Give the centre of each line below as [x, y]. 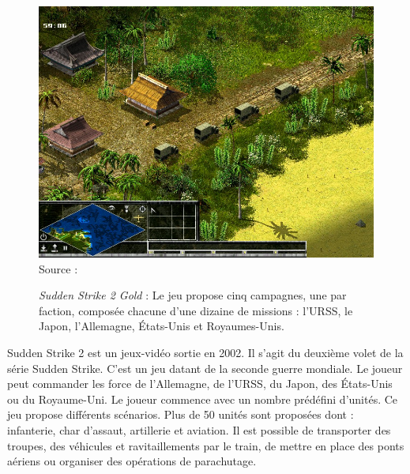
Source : [58, 268]
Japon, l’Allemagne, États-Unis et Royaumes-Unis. [162, 326]
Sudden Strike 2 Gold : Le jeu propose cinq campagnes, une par [193, 295]
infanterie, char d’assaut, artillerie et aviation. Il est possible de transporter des [199, 429]
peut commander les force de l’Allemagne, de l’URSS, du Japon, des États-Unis [200, 384]
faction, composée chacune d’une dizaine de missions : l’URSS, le [196, 310]
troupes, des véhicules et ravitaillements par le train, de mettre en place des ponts [206, 445]
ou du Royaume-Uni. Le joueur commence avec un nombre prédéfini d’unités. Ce [203, 399]
